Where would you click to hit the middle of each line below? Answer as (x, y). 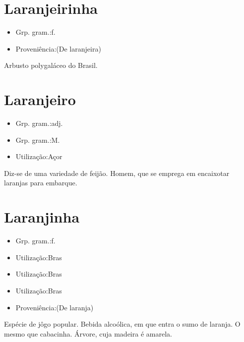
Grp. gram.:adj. (39, 123)
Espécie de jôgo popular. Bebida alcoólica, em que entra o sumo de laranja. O (122, 324)
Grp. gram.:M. (38, 140)
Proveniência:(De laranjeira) (58, 48)
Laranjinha (42, 217)
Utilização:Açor (39, 156)
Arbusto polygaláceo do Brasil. (51, 65)
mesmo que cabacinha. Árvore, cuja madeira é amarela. (88, 333)
